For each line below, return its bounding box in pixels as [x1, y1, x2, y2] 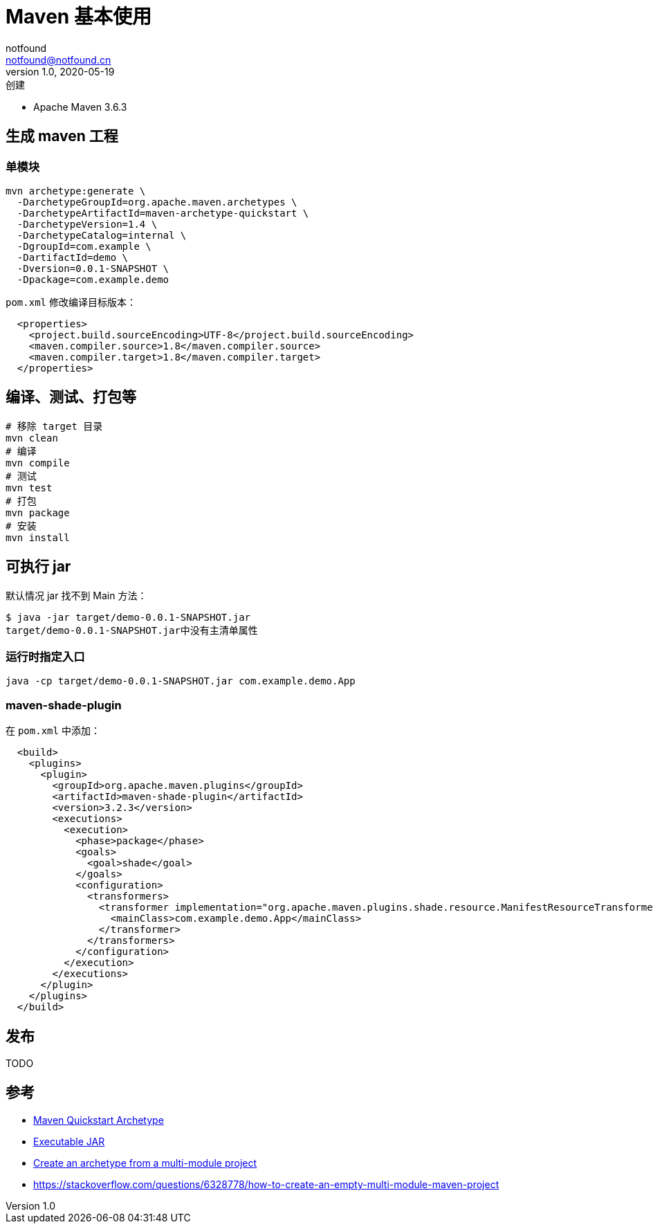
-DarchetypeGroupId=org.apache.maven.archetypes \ [17, 196, 297, 208]
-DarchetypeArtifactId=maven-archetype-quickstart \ [17, 207, 309, 219]
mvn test [6, 482, 53, 493]
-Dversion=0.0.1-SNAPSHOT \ [17, 262, 169, 274]
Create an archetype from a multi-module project [33, 1156, 257, 1169]
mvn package [6, 507, 70, 518]
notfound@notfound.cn [6, 53, 111, 66]
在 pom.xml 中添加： [6, 725, 100, 737]
